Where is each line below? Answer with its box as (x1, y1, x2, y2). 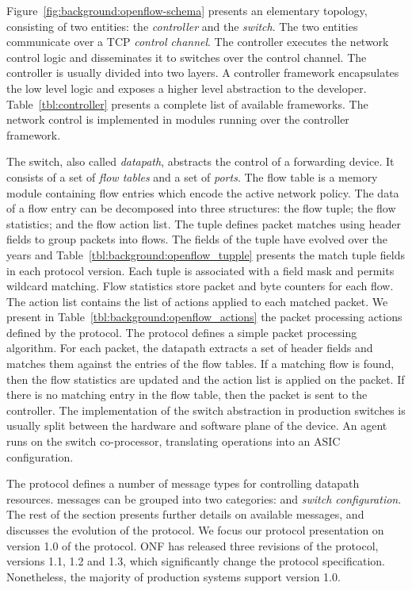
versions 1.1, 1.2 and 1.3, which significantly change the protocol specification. (6, 553, 385, 569)
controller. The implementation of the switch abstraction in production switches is (6, 401, 406, 418)
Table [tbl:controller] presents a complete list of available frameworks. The (6, 95, 368, 112)
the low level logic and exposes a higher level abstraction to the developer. (6, 79, 367, 96)
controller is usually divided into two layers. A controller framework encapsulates (6, 64, 399, 81)
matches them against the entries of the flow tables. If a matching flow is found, (6, 355, 395, 372)
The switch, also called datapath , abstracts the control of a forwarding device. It (6, 153, 395, 170)
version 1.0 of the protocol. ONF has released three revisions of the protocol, (6, 537, 379, 554)
